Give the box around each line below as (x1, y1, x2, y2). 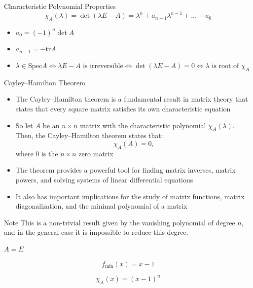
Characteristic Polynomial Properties (4, 1, 116, 11)
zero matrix (78, 148, 113, 158)
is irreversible (83, 63, 123, 70)
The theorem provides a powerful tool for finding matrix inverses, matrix (15, 165, 236, 175)
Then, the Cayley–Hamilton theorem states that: (15, 130, 163, 141)
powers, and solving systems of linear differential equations (15, 175, 193, 185)
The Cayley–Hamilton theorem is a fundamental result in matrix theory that (15, 94, 248, 104)
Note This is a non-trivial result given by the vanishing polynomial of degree (4, 217, 235, 227)
